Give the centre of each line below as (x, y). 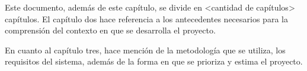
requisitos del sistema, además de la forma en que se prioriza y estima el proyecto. (154, 61)
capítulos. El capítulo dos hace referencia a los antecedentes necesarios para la (146, 18)
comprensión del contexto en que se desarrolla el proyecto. (110, 30)
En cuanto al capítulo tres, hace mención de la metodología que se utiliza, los (145, 50)
